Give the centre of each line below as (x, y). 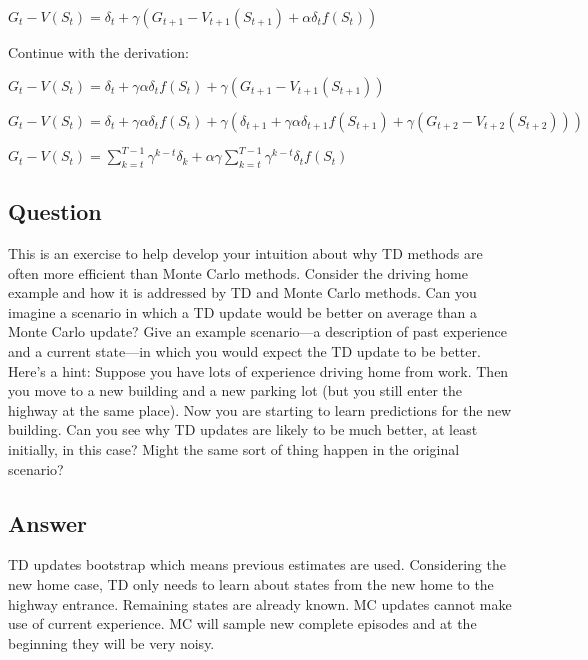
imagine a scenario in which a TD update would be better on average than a (242, 311)
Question (55, 211)
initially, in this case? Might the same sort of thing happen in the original (234, 449)
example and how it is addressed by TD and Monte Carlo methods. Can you (242, 292)
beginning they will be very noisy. (111, 642)
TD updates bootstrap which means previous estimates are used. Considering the (257, 564)
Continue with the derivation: (98, 52)
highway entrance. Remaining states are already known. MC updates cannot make (260, 603)
